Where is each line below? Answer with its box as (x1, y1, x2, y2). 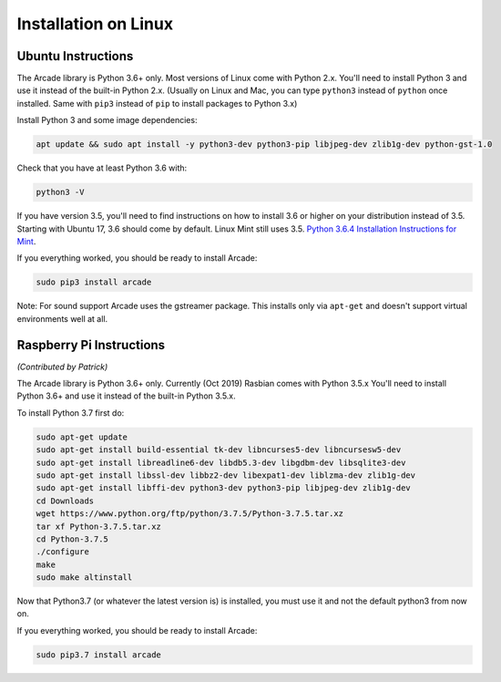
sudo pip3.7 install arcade (36, 649, 161, 660)
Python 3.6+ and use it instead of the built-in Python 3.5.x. (16, 390, 236, 401)
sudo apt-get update (36, 431, 128, 442)
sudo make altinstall (36, 573, 133, 583)
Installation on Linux (16, 14, 173, 34)
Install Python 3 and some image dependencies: (16, 115, 198, 126)
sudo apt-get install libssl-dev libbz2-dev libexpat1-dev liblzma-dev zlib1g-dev (36, 470, 416, 480)
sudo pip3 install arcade (36, 277, 152, 287)
